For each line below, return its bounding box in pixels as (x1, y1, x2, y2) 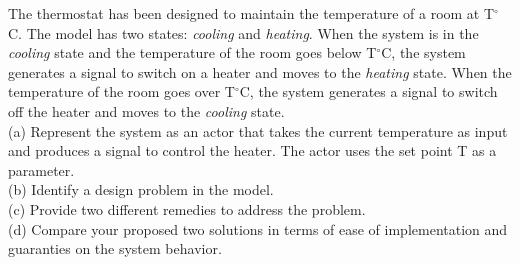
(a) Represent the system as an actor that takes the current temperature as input (8, 120, 508, 141)
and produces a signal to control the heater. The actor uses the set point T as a (8, 140, 497, 161)
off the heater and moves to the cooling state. (8, 100, 285, 121)
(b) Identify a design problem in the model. (8, 179, 274, 200)
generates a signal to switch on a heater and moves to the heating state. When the (8, 61, 512, 82)
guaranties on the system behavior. (8, 238, 222, 259)
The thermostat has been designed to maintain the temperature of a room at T (8, 3, 495, 23)
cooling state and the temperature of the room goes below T (8, 42, 377, 63)
